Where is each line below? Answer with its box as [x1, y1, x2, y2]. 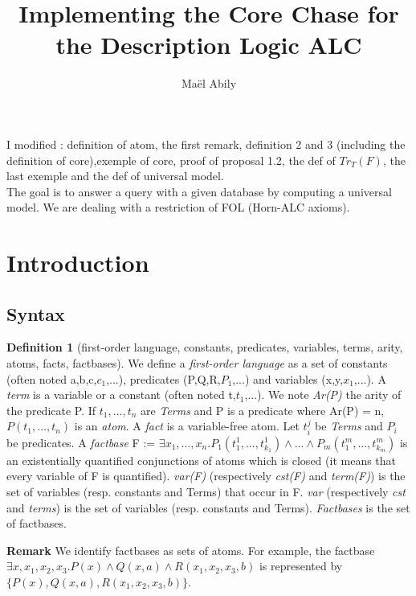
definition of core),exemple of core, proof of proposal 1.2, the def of [6, 151, 336, 168]
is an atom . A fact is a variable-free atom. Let [74, 417, 300, 434]
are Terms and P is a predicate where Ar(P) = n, [141, 401, 385, 418]
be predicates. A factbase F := [6, 434, 156, 450]
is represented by [259, 557, 343, 574]
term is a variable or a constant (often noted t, [6, 386, 236, 403]
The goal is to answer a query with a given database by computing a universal [6, 183, 392, 199]
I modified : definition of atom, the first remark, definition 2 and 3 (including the [6, 135, 406, 152]
